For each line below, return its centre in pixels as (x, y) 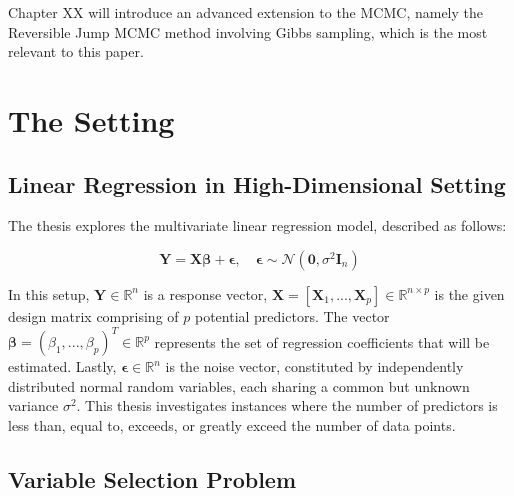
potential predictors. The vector (292, 315)
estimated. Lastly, (62, 366)
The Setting (91, 119)
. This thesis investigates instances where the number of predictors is (287, 405)
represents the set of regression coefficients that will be (322, 341)
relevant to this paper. (76, 51)
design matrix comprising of (93, 315)
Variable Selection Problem (152, 478)
